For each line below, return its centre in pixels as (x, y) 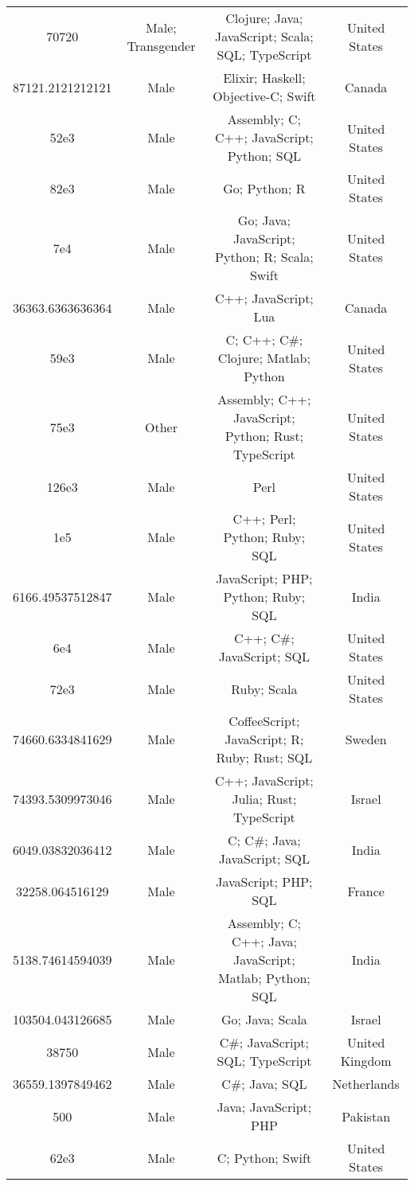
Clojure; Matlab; (264, 358)
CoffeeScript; (264, 721)
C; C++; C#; (264, 339)
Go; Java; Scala (264, 1019)
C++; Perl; (264, 519)
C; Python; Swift (264, 1157)
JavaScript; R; (264, 739)
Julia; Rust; (264, 799)
